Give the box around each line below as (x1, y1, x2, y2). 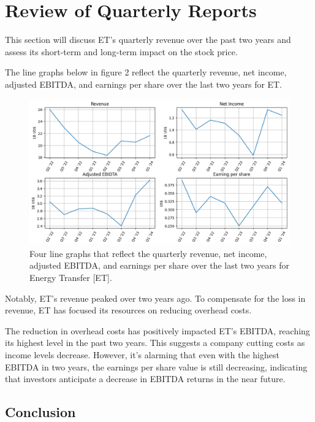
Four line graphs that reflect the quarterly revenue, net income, (29, 247, 267, 259)
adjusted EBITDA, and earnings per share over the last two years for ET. (5, 77, 283, 90)
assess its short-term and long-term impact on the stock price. (5, 45, 238, 58)
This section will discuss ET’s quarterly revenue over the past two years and (5, 33, 291, 46)
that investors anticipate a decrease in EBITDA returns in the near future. (5, 372, 286, 385)
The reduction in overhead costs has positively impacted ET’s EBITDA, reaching (5, 324, 310, 337)
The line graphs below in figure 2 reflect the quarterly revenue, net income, (5, 66, 287, 79)
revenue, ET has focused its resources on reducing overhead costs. (5, 304, 252, 316)
